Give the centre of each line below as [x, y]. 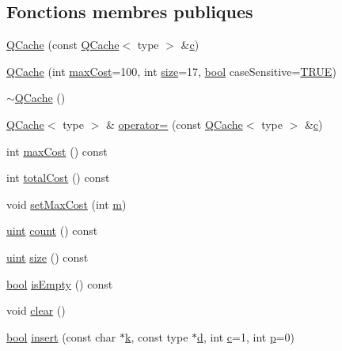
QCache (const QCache [63, 45]
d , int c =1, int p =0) [246, 336]
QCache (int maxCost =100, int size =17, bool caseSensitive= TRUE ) [171, 71]
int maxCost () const [57, 151]
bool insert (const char [61, 336]
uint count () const [52, 230]
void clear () [36, 310]
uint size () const [47, 257]
